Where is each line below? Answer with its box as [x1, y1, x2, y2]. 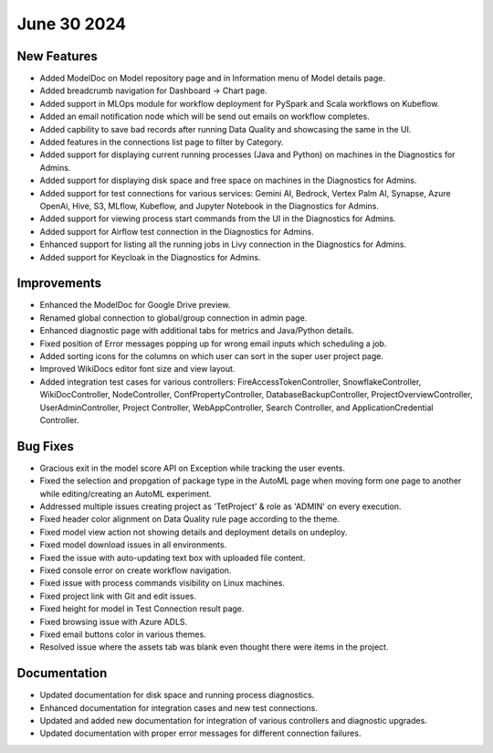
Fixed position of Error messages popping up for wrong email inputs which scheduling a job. [39, 338, 387, 349]
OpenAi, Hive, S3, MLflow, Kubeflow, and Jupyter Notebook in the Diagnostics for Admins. [39, 200, 379, 211]
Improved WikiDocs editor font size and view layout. [39, 364, 236, 375]
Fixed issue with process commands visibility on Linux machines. [39, 578, 285, 589]
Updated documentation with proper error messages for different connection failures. [39, 727, 362, 739]
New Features [16, 48, 98, 64]
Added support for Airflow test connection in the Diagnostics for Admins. [39, 226, 314, 237]
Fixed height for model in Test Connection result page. [39, 603, 245, 614]
